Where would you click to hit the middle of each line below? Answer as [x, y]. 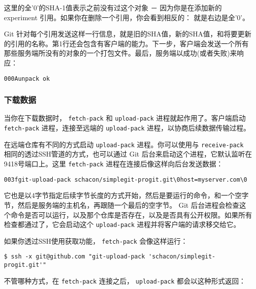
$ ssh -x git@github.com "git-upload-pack [75, 257]
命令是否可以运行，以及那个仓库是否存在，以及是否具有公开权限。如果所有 [131, 214]
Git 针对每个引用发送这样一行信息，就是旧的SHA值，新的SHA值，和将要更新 [128, 34]
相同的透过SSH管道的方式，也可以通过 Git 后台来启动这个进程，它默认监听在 [128, 154]
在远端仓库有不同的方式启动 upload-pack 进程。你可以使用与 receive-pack [124, 144]
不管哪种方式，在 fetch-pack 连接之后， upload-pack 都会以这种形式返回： [125, 280]
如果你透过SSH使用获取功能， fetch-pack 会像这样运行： [96, 241]
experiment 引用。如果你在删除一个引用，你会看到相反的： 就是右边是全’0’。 [127, 17]
